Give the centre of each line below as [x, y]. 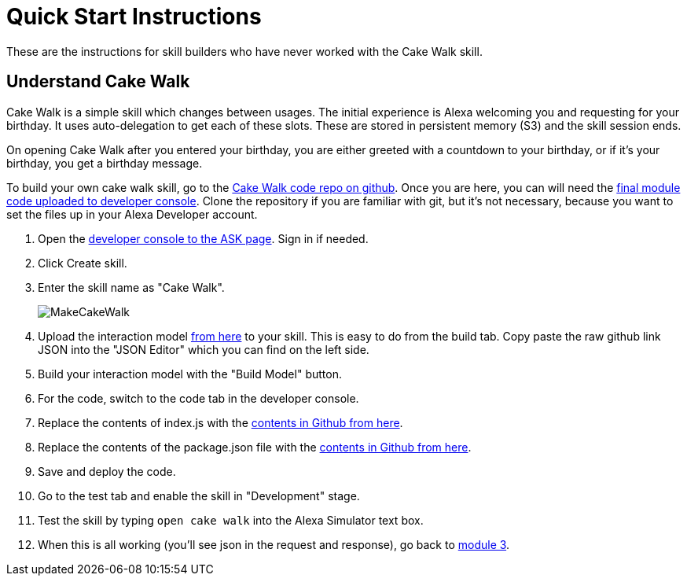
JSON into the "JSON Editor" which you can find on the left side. [204, 349]
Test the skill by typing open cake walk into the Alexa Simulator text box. [231, 520]
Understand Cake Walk [98, 82]
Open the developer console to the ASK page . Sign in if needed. [203, 238]
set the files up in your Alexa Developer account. [132, 214]
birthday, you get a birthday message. [105, 163]
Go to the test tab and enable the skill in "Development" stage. [199, 495]
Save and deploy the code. [107, 471]
